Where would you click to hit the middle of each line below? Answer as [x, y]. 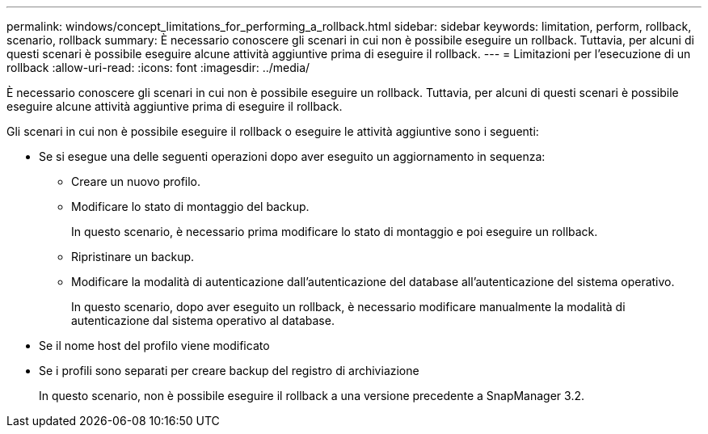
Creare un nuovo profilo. [136, 181]
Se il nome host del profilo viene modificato [154, 346]
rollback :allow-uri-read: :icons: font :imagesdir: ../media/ [158, 67]
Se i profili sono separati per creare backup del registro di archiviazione [229, 371]
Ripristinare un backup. [133, 257]
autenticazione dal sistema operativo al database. [203, 320]
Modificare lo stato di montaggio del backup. [190, 206]
